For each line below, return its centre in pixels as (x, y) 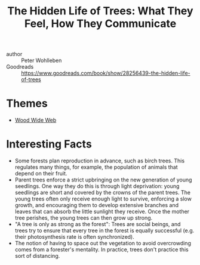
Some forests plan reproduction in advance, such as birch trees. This (100, 161)
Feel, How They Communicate (100, 24)
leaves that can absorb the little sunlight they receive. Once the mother (102, 212)
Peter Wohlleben (41, 60)
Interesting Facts (49, 144)
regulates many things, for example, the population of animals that (96, 167)
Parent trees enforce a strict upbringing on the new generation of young (103, 180)
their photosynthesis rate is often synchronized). (74, 237)
